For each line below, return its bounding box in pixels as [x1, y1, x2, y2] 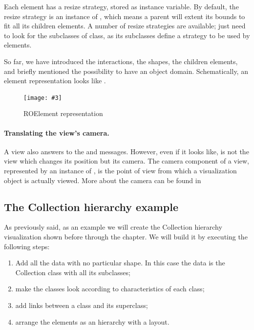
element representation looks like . [4, 75, 106, 86]
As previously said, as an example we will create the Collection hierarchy [4, 222, 222, 232]
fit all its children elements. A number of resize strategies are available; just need [4, 21, 246, 31]
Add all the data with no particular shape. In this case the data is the [15, 258, 225, 268]
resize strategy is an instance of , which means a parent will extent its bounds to [4, 11, 245, 21]
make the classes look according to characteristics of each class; [15, 283, 205, 294]
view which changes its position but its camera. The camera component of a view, [4, 156, 249, 166]
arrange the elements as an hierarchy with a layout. [15, 316, 169, 327]
